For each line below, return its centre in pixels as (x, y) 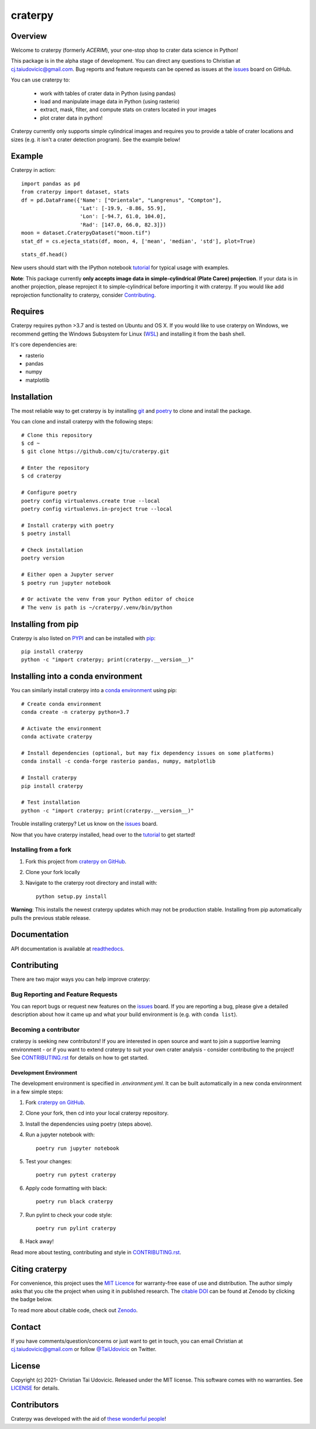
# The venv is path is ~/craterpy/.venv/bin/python (97, 607)
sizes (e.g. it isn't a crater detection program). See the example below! (96, 139)
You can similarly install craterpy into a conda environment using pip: (94, 690)
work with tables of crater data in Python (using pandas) (108, 93)
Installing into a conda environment (77, 677)
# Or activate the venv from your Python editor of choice (108, 599)
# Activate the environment (61, 728)
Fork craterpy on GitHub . (55, 1102)
